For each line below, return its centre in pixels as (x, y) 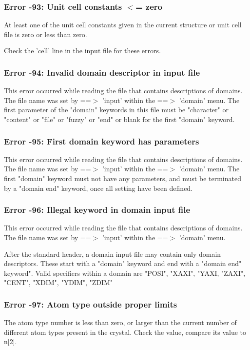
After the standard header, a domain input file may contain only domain (113, 254)
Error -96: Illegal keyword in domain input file (97, 210)
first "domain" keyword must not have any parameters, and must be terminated (123, 178)
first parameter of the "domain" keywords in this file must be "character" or (116, 110)
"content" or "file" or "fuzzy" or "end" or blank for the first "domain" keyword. (119, 119)
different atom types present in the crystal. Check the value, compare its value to (125, 332)
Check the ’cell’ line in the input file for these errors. (82, 51)
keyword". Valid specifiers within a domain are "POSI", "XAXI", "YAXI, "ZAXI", (125, 273)
